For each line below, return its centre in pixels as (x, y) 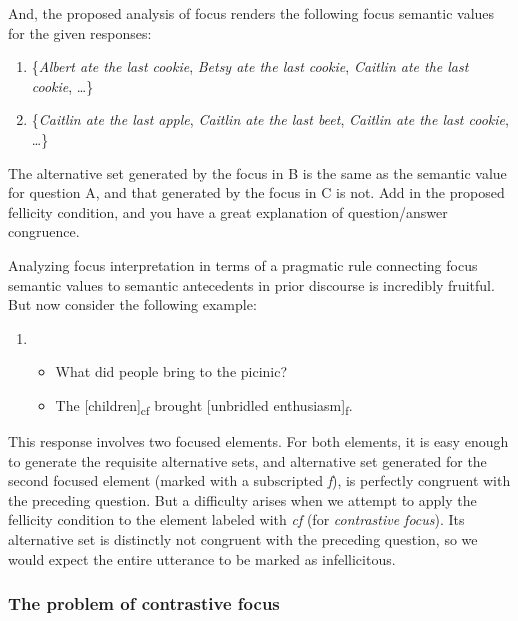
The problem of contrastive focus (144, 603)
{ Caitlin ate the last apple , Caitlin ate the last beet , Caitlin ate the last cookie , (270, 119)
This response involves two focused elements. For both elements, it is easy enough (258, 441)
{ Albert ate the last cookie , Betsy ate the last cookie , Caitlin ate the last (250, 66)
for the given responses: (80, 32)
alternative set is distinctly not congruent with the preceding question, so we (243, 539)
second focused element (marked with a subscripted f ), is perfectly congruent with (259, 480)
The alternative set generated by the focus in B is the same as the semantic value (257, 172)
